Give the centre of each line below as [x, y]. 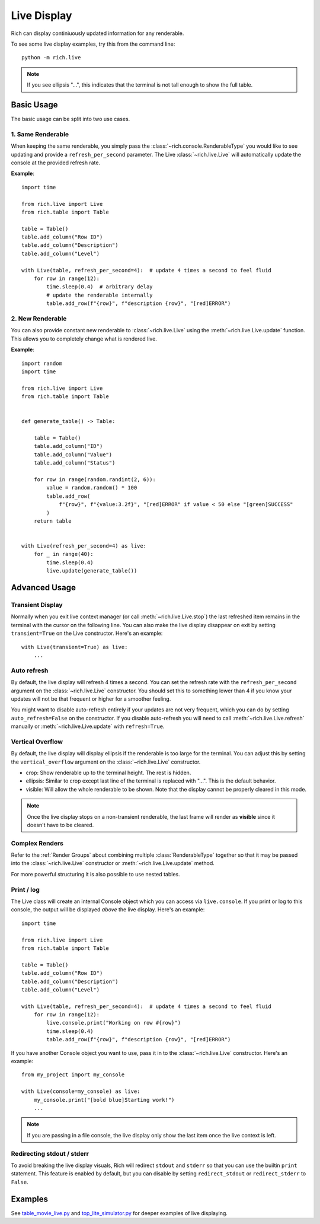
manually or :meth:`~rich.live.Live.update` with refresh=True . [88, 726]
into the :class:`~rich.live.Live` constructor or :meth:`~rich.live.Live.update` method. [113, 863]
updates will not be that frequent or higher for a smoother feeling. [91, 699]
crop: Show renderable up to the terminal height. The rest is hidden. [108, 772]
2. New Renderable [39, 319]
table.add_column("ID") [68, 446]
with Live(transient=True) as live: [75, 647]
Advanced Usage [44, 588]
